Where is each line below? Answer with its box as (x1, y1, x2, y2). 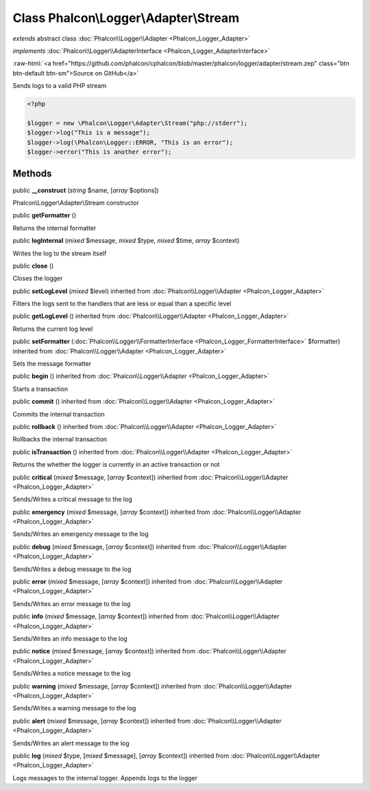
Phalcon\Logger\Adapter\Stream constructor (12, 198, 140, 207)
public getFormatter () (12, 211, 77, 220)
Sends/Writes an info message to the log (12, 635, 128, 642)
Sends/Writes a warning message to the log (12, 704, 136, 712)
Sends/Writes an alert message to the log (12, 739, 129, 747)
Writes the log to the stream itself (12, 249, 107, 257)
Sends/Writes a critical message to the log (12, 495, 133, 504)
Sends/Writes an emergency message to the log (12, 530, 149, 538)
